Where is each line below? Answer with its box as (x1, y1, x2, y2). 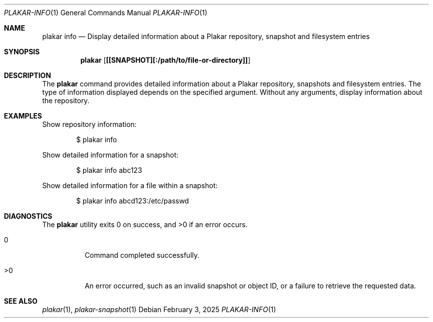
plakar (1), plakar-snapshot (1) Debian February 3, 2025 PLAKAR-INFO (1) (42, 305, 276, 314)
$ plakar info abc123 (76, 166, 142, 174)
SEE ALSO (4, 297, 38, 305)
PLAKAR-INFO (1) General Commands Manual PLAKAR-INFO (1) (4, 8, 208, 17)
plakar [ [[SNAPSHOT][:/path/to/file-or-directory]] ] (80, 56, 251, 64)
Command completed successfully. (85, 251, 200, 259)
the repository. (42, 96, 89, 105)
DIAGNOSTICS (4, 212, 52, 220)
